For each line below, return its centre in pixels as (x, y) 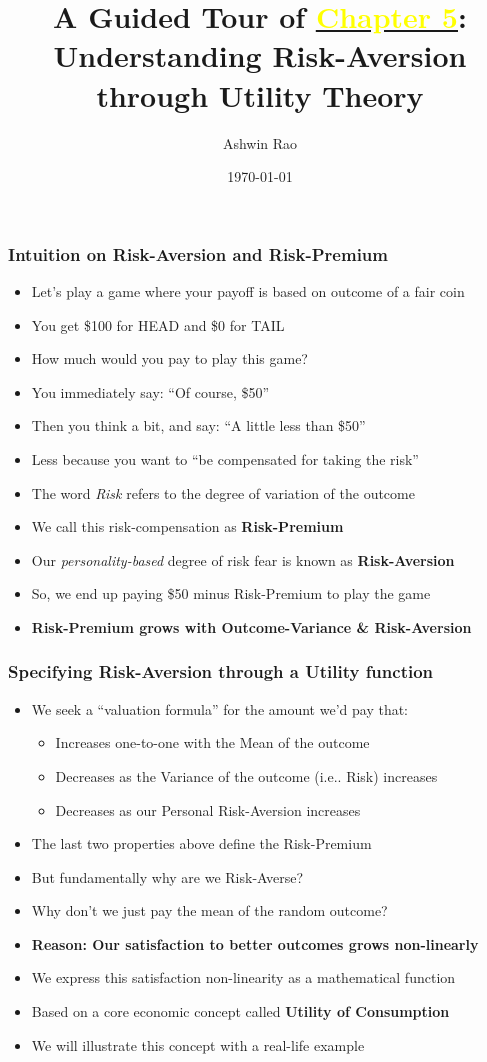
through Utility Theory (260, 94)
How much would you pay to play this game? (169, 358)
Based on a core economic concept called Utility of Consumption (240, 1011)
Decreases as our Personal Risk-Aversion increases (208, 809)
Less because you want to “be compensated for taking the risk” (225, 458)
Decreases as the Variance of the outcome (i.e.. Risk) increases (246, 775)
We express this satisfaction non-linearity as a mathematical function (243, 977)
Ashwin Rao (260, 142)
